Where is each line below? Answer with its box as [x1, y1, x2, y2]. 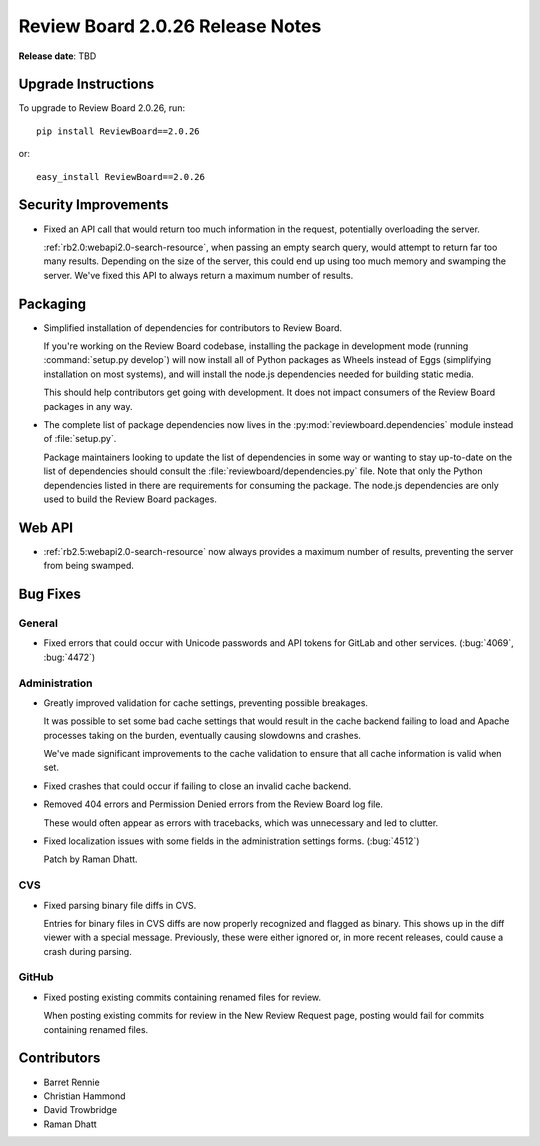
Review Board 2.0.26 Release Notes [18, 15, 322, 37]
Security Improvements [18, 196, 169, 214]
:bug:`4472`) [43, 651, 96, 663]
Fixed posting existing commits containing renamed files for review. [43, 991, 322, 1003]
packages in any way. [43, 400, 133, 412]
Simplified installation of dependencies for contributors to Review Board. [43, 321, 343, 334]
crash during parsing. [43, 945, 132, 957]
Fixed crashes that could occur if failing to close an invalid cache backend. [43, 780, 352, 792]
